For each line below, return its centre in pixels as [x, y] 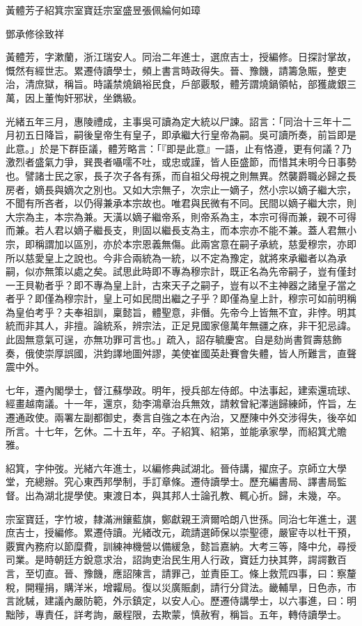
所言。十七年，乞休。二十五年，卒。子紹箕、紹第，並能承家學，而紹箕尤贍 [176, 431]
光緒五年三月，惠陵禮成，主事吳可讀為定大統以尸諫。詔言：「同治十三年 [169, 121]
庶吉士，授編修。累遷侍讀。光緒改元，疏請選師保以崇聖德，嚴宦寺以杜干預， [181, 532]
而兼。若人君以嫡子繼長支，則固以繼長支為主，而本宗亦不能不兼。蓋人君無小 [181, 230]
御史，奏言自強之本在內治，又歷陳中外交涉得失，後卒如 [229, 417]
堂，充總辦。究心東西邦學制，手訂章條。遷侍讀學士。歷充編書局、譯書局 [171, 482]
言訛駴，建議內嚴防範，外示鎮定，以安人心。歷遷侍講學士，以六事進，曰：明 [181, 601]
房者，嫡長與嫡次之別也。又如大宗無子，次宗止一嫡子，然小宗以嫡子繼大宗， [181, 189]
